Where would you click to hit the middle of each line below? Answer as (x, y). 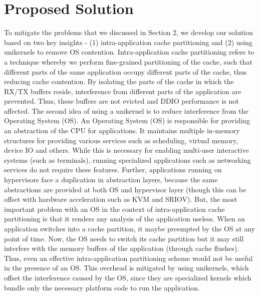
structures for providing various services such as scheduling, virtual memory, (121, 140)
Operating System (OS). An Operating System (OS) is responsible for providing (127, 120)
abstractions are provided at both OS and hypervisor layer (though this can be (125, 189)
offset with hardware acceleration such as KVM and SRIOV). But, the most (121, 199)
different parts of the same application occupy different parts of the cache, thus (125, 71)
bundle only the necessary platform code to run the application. (102, 287)
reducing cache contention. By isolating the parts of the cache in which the (119, 81)
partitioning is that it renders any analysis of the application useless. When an (124, 219)
